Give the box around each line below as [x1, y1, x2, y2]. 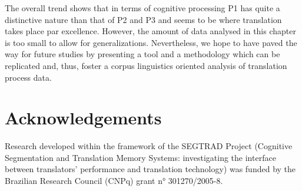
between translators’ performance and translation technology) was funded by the [5, 163, 296, 175]
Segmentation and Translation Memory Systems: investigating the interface [5, 151, 276, 163]
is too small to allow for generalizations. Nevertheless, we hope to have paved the [5, 36, 297, 48]
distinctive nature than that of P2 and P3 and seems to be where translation [5, 13, 282, 25]
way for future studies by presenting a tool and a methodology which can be [5, 48, 280, 60]
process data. [5, 71, 52, 83]
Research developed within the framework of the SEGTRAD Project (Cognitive [5, 140, 293, 152]
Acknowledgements [5, 106, 162, 130]
